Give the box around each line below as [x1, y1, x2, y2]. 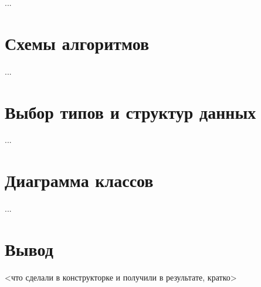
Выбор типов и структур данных [5, 99, 256, 124]
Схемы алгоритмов [5, 31, 150, 55]
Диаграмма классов [5, 168, 154, 192]
